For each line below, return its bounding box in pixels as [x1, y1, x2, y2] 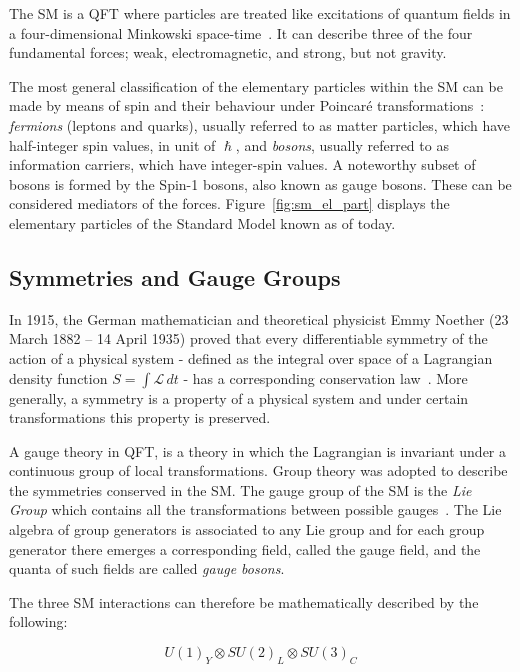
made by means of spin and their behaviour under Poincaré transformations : [9, 95, 485, 116]
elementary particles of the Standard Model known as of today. [9, 212, 396, 233]
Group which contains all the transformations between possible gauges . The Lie [9, 499, 502, 520]
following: [9, 611, 68, 632]
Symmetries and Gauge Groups [9, 261, 341, 292]
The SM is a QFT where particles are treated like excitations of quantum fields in [9, 3, 511, 23]
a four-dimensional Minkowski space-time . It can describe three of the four [9, 22, 473, 43]
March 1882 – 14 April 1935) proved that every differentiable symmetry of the [9, 328, 488, 349]
